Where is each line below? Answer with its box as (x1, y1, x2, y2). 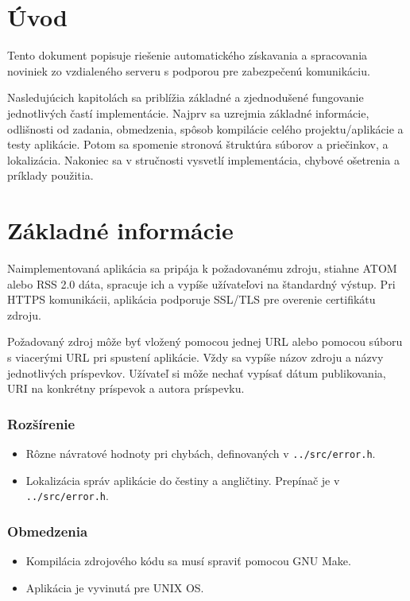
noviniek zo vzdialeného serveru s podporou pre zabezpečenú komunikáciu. (7, 62, 370, 79)
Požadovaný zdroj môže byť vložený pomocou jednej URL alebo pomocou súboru (7, 333, 403, 350)
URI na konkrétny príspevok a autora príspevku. (7, 380, 245, 397)
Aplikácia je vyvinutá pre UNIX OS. (25, 579, 204, 595)
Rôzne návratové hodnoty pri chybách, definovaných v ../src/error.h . (25, 444, 376, 461)
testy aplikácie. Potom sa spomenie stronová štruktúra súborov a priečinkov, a (7, 136, 389, 153)
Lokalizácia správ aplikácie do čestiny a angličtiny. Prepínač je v (25, 471, 340, 488)
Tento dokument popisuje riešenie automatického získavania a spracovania (7, 47, 368, 64)
